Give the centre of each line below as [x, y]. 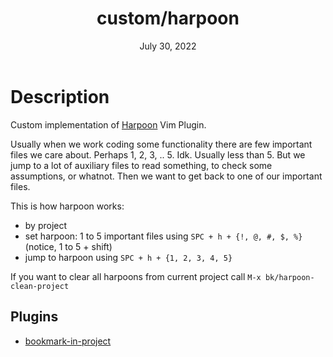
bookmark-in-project [68, 341]
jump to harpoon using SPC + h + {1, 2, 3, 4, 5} [128, 257]
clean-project [40, 286]
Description [60, 96]
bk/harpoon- [289, 277]
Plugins [34, 317]
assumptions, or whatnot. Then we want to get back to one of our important [166, 176]
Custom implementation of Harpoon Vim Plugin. [108, 124]
